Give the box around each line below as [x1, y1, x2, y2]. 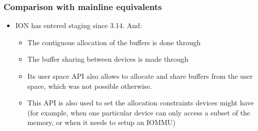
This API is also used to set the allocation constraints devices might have [27, 97, 254, 108]
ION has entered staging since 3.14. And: [15, 20, 142, 31]
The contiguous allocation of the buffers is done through [27, 37, 201, 47]
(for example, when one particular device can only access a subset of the [27, 107, 250, 117]
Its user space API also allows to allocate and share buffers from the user [27, 71, 253, 81]
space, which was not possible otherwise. [27, 80, 152, 91]
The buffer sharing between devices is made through [27, 54, 189, 64]
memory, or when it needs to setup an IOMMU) [27, 117, 176, 127]
